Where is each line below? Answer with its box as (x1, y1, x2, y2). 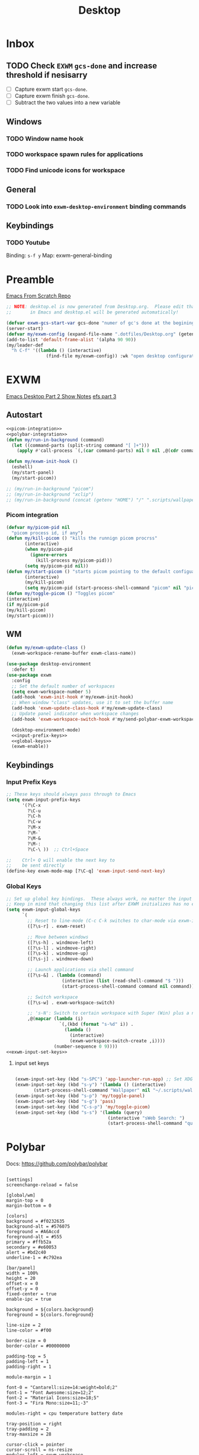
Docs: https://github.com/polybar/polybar (6, 1160, 108, 1167)
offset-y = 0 (6, 1286, 38, 1292)
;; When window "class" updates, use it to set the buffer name (11, 700, 174, 706)
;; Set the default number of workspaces (11, 683, 115, 689)
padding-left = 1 (6, 1359, 49, 1365)
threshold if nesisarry (6, 69, 88, 80)
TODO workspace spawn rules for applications (6, 150, 143, 159)
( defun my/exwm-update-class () (6, 645, 86, 651)
